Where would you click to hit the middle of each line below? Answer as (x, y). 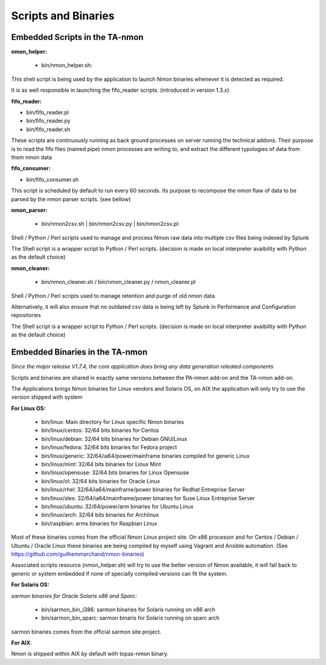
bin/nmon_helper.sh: (67, 65)
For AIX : (22, 643)
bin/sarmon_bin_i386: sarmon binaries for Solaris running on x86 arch (128, 609)
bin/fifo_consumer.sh (53, 179)
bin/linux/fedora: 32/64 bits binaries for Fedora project (109, 448)
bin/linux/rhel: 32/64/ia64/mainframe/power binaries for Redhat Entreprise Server (143, 490)
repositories (26, 315)
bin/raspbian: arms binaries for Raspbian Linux (99, 523)
